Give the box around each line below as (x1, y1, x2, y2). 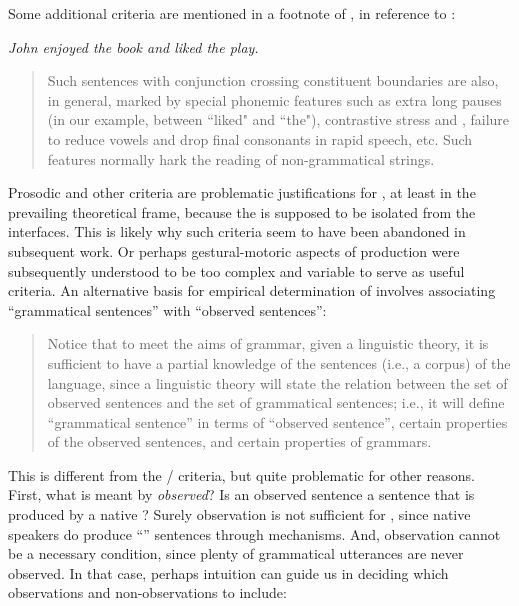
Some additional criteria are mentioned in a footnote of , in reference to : (8, 3, 456, 23)
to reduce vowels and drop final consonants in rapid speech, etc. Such (47, 128, 473, 149)
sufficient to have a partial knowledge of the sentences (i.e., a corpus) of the (47, 352, 511, 373)
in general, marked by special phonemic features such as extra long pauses (47, 89, 502, 110)
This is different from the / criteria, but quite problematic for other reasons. (8, 464, 475, 485)
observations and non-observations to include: (8, 582, 287, 603)
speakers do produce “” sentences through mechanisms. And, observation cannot (8, 523, 501, 544)
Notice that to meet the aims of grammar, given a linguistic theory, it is (47, 333, 489, 354)
